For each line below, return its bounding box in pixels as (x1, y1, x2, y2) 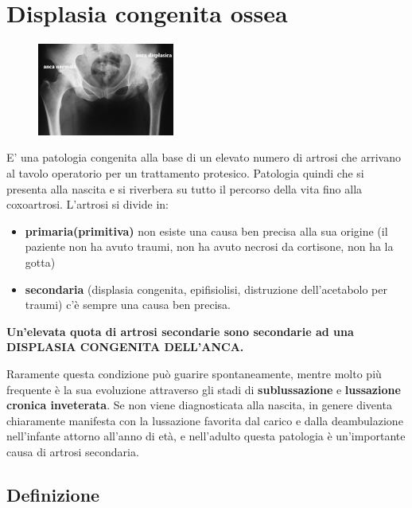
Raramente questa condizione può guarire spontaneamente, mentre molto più (6, 365, 382, 381)
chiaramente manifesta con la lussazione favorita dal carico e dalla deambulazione (6, 412, 403, 428)
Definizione (6, 482, 100, 506)
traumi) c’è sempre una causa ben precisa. (25, 296, 231, 313)
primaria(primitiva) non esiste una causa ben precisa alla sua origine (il (25, 222, 388, 239)
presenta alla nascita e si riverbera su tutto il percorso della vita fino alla (6, 180, 363, 197)
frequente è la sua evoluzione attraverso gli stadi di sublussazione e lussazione (6, 381, 401, 397)
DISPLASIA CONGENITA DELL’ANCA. (6, 338, 244, 355)
